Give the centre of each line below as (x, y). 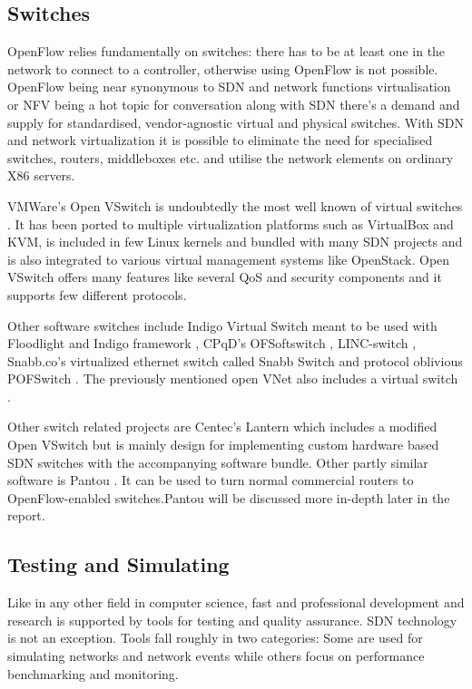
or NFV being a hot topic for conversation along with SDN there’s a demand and (234, 104)
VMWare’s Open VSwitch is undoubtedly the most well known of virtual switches (235, 205)
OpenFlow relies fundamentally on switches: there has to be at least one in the (226, 51)
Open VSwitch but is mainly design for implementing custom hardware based (223, 445)
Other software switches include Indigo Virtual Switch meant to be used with (222, 325)
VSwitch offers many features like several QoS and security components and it (225, 277)
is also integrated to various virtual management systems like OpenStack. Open (229, 259)
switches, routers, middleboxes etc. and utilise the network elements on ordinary (231, 157)
